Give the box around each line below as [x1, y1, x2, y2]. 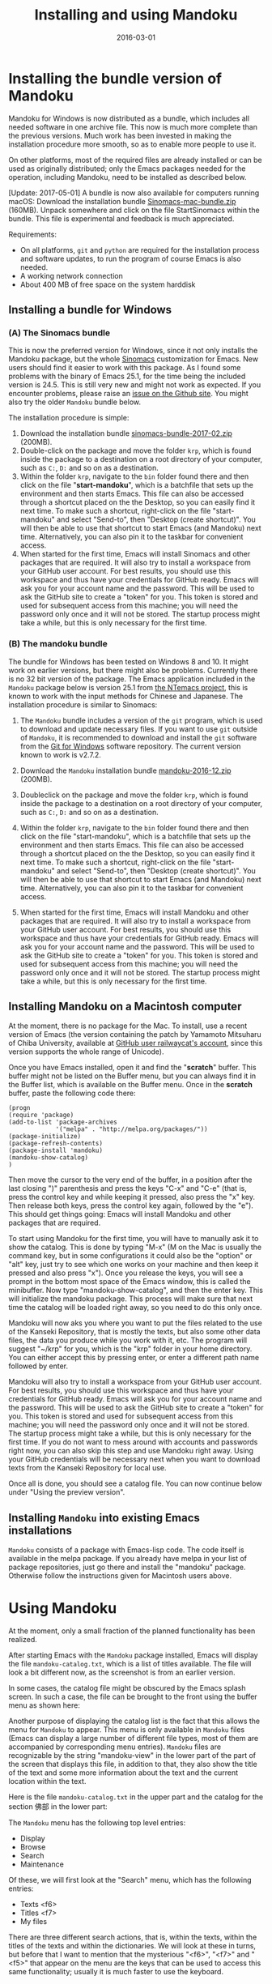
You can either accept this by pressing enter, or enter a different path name [8, 1353, 260, 1363]
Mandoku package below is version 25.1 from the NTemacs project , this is [8, 682, 249, 692]
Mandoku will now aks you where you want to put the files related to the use [8, 1318, 263, 1328]
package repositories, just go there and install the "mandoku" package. [8, 1562, 246, 1572]
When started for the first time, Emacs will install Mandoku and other [19, 907, 249, 917]
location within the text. [8, 1777, 87, 1786]
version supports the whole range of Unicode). [8, 1047, 164, 1056]
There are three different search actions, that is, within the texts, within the [8, 1932, 257, 1942]
